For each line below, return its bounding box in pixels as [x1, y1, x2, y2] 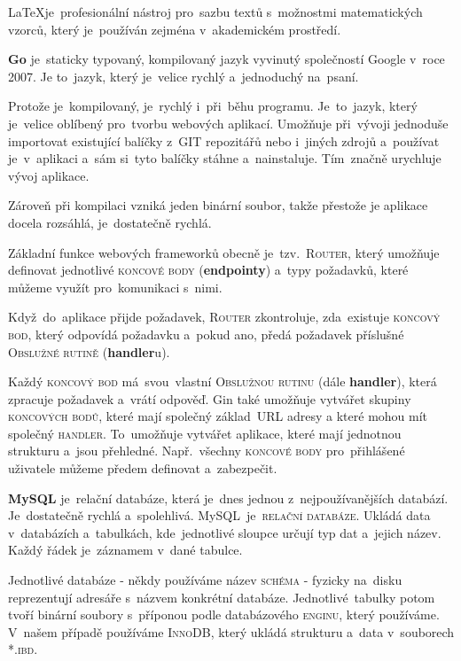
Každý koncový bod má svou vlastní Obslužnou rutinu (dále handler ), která [8, 372, 437, 391]
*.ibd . [8, 640, 38, 658]
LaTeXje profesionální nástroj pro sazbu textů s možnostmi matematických [8, 3, 423, 20]
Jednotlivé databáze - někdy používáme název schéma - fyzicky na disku [8, 571, 402, 589]
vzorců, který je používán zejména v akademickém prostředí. [8, 19, 341, 38]
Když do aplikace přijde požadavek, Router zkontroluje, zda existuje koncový [8, 307, 441, 326]
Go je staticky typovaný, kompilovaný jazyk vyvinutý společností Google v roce [8, 50, 445, 68]
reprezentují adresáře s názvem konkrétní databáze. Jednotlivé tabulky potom [8, 587, 435, 606]
